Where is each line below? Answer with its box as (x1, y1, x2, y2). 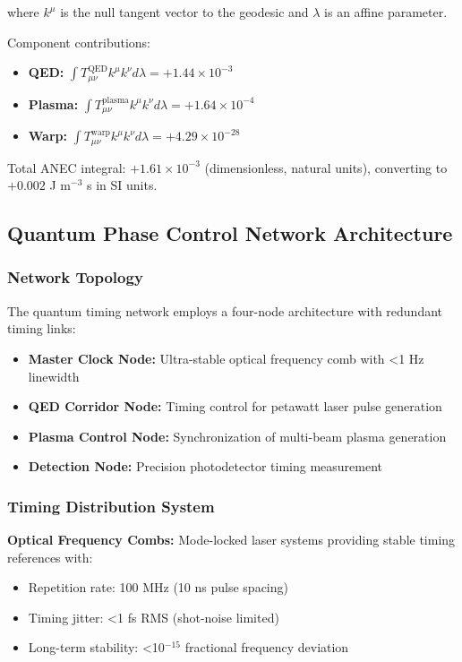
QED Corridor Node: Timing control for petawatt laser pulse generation (28, 397, 442, 416)
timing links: (7, 319, 76, 338)
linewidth (28, 366, 80, 385)
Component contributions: (7, 32, 150, 51)
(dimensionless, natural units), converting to (204, 158, 448, 176)
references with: (7, 547, 93, 566)
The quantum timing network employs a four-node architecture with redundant (7, 301, 443, 320)
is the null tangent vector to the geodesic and (60, 3, 309, 21)
